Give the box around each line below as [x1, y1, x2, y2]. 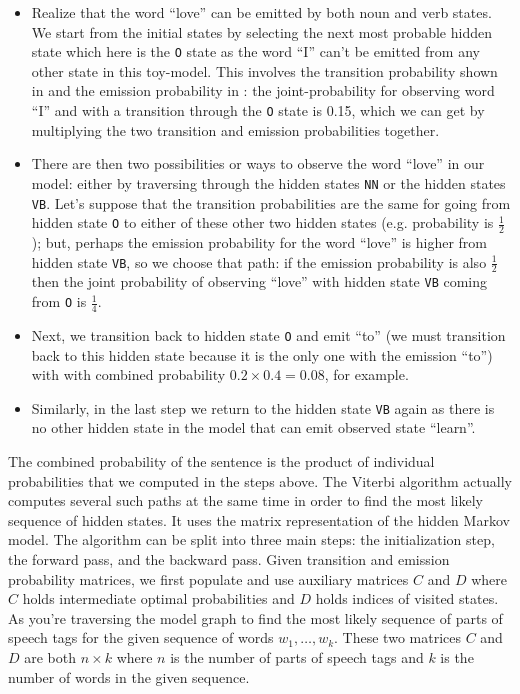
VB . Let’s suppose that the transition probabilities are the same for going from [31, 192, 511, 213]
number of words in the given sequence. [8, 666, 250, 687]
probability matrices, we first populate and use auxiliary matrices [8, 568, 409, 589]
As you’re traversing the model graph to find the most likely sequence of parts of [8, 607, 503, 628]
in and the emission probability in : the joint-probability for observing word [31, 80, 495, 101]
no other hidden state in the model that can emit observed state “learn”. [31, 417, 476, 438]
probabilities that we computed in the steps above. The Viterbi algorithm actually [8, 470, 512, 491]
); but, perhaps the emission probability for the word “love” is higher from [31, 232, 487, 253]
